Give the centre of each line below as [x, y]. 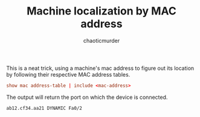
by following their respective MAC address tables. [68, 74]
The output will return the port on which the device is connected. [87, 97]
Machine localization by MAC [102, 11]
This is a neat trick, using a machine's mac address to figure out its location [100, 68]
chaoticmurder [102, 40]
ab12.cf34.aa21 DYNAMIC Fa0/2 [44, 108]
